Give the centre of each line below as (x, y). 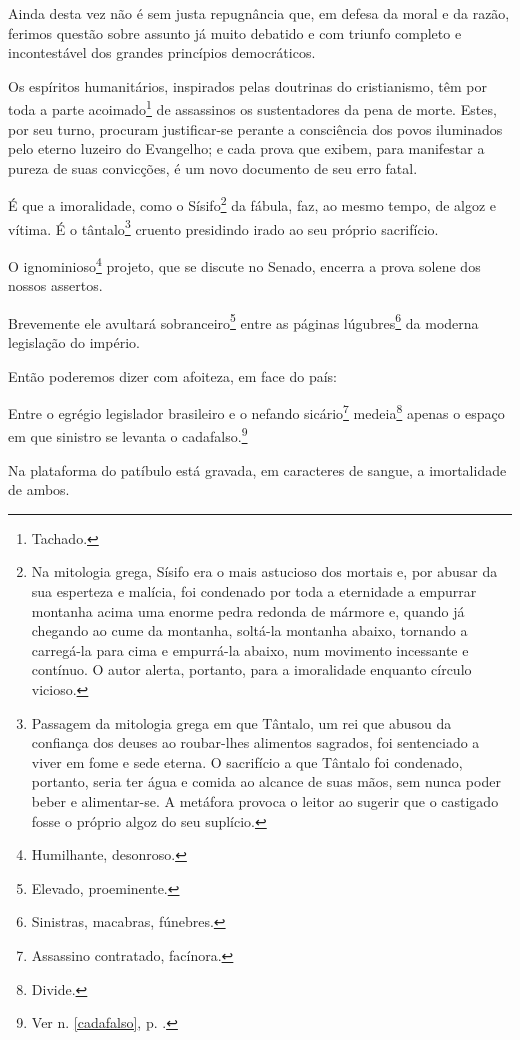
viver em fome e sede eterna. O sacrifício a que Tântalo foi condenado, (247, 761)
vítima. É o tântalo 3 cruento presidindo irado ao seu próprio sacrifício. (223, 227)
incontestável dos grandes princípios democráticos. (162, 52)
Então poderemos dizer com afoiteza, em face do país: (172, 375)
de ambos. (39, 489)
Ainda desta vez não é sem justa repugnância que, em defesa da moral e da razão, (259, 13)
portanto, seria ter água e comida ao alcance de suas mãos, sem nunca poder (266, 781)
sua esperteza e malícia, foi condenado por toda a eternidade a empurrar (254, 591)
